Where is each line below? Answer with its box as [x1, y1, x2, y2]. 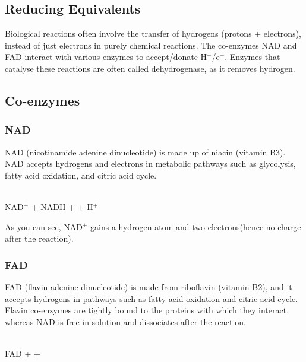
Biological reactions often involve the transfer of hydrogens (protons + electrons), [5, 27, 301, 40]
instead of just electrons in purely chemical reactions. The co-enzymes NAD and [5, 39, 297, 51]
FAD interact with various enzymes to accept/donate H [5, 50, 207, 63]
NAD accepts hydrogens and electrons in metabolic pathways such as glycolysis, [5, 157, 296, 170]
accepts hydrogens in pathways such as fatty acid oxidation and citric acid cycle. [5, 292, 298, 304]
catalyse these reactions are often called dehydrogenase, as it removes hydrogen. [5, 62, 295, 74]
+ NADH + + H [31, 200, 93, 212]
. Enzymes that [225, 50, 280, 63]
